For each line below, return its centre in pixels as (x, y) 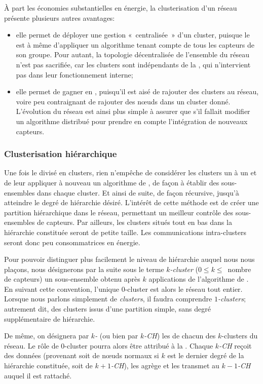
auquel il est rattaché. (38, 375)
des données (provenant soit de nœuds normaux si (82, 355)
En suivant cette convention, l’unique (62, 289)
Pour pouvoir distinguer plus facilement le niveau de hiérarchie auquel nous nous (129, 259)
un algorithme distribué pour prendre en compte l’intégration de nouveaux (132, 121)
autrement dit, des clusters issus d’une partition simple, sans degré (108, 309)
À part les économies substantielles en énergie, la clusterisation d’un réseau (121, 8)
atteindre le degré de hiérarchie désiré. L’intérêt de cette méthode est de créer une (131, 202)
